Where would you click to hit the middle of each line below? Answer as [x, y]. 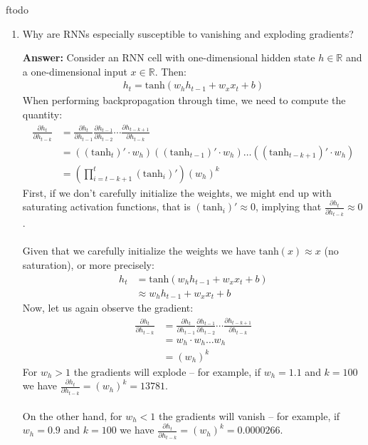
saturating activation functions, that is [106, 206]
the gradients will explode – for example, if [167, 371]
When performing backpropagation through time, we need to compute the [184, 100]
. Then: [170, 71]
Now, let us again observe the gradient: [108, 308]
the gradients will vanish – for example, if [249, 415]
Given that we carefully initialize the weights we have [139, 251]
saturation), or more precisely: [88, 264]
